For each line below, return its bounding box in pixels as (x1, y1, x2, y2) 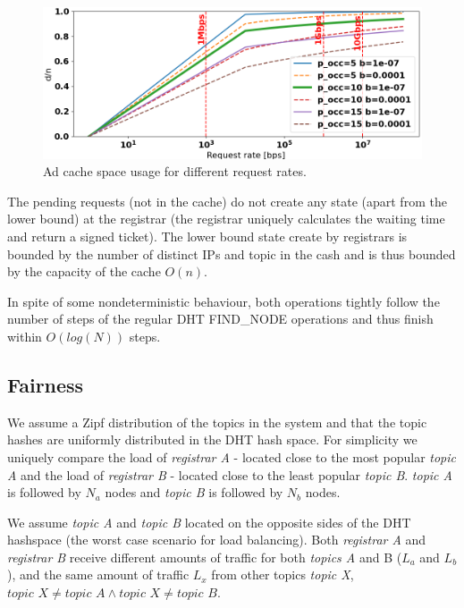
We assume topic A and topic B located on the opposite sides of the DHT (7, 512, 411, 531)
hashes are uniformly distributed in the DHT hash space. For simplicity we (7, 430, 418, 449)
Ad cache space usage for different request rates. (43, 162, 307, 181)
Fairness (7, 370, 84, 398)
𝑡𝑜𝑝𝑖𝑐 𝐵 (176, 587, 217, 601)
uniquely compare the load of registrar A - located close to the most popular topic (7, 447, 457, 466)
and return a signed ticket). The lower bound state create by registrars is (7, 226, 408, 245)
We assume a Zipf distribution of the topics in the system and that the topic (7, 412, 427, 431)
